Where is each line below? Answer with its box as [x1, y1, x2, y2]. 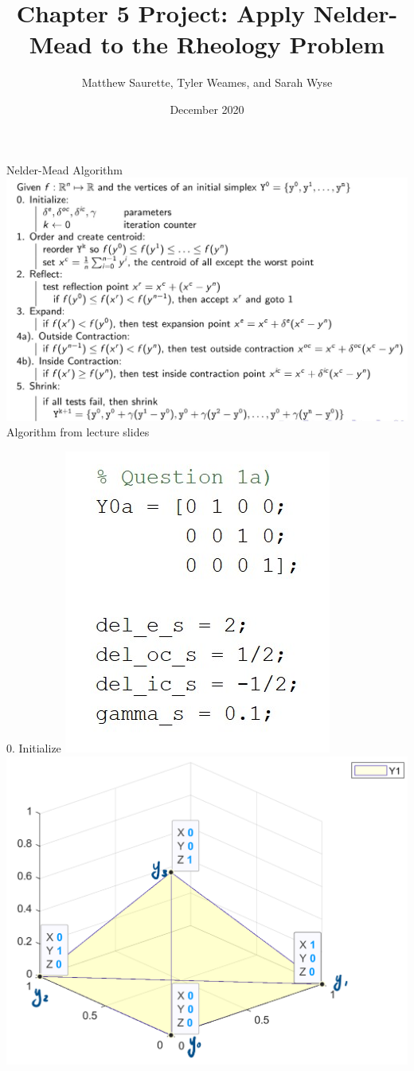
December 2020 [170, 100, 244, 117]
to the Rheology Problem [100, 28, 385, 61]
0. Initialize [6, 739, 61, 756]
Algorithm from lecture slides [6, 424, 150, 440]
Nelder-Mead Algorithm [6, 161, 123, 178]
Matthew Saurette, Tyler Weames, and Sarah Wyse [81, 74, 333, 91]
